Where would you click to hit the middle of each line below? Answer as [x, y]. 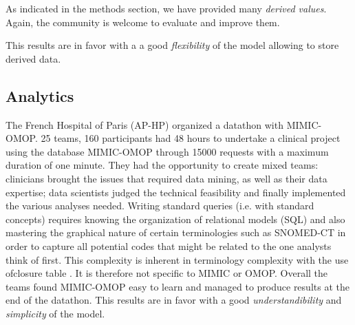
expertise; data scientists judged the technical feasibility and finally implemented [176, 192]
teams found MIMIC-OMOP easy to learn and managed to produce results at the [177, 286]
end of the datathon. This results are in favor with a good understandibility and [174, 300]
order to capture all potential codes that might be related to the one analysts [169, 245]
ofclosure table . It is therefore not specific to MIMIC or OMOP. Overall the [167, 273]
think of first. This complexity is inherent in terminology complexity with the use [177, 259]
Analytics [40, 95]
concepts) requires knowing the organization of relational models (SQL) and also [175, 219]
